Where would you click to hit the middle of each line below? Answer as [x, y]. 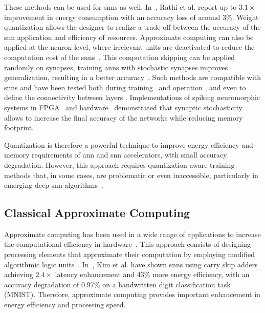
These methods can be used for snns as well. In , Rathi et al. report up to [120, 7]
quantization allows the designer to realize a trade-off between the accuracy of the [132, 27]
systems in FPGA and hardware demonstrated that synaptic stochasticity [123, 107]
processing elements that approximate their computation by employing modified [129, 254]
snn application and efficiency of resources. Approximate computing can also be [129, 37]
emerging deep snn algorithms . [54, 185]
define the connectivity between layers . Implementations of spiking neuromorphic [132, 97]
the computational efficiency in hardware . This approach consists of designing [127, 244]
